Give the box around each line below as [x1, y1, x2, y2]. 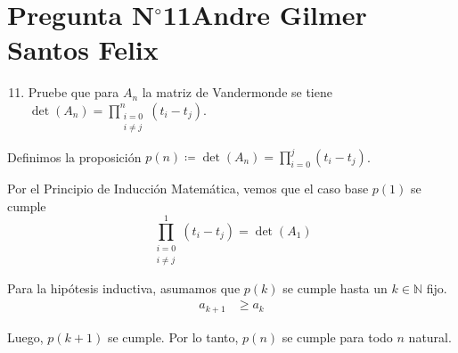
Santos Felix [7, 31, 159, 68]
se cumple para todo [282, 327, 393, 346]
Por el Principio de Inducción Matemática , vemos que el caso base [7, 179, 369, 198]
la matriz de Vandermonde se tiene [142, 83, 332, 102]
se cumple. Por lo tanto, [107, 327, 239, 346]
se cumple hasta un [282, 278, 388, 297]
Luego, [7, 327, 44, 346]
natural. [408, 327, 452, 346]
